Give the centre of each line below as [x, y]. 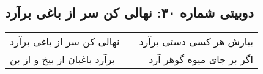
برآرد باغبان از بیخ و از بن [63, 59]
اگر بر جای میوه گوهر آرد [201, 59]
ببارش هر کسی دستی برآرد [196, 42]
